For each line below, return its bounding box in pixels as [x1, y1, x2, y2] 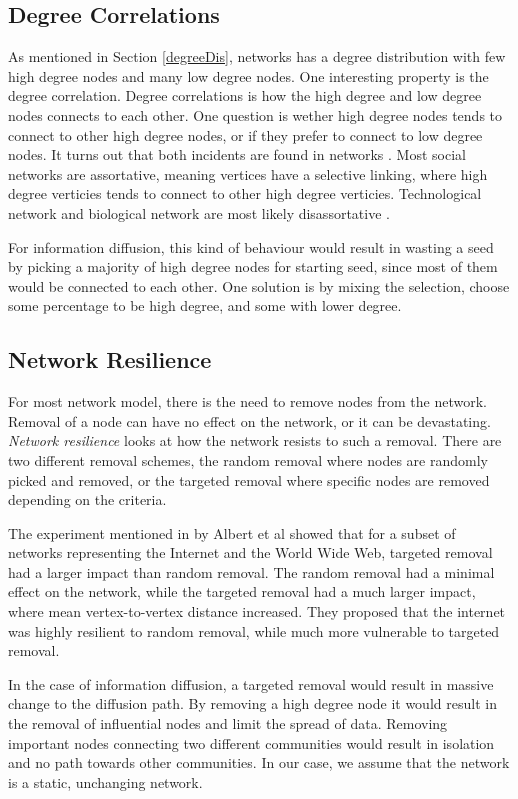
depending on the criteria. [8, 489, 167, 510]
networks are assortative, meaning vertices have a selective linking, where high [8, 163, 488, 184]
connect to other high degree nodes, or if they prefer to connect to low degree [8, 124, 483, 145]
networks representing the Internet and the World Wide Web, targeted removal [8, 542, 493, 563]
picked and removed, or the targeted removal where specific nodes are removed [8, 469, 490, 490]
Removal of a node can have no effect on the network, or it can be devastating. [8, 410, 491, 431]
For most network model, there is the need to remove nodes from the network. [8, 391, 487, 412]
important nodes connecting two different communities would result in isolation [8, 732, 495, 753]
